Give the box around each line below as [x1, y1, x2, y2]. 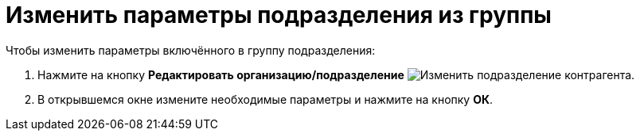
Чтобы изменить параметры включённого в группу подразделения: [6, 43, 376, 57]
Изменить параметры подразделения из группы [6, 2, 552, 29]
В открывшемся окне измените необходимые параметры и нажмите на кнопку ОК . [37, 92, 494, 106]
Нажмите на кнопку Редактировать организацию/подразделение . [37, 67, 635, 82]
